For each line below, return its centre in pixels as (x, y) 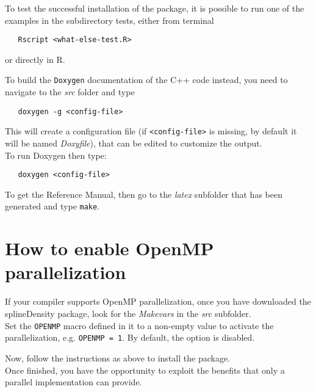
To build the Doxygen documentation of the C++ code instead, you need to (146, 80)
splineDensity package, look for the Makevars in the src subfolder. (128, 313)
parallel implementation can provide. (74, 382)
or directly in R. (35, 59)
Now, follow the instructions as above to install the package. (117, 358)
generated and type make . (52, 206)
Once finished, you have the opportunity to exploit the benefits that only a (145, 370)
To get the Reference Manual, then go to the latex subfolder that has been (144, 194)
